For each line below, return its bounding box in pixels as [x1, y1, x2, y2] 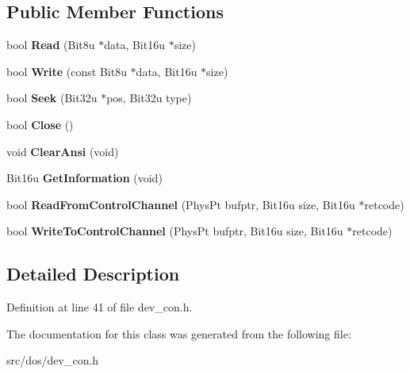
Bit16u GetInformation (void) [6, 170, 163, 186]
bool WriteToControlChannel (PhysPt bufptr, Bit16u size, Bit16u [6, 223, 343, 239]
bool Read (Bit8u [6, 36, 95, 53]
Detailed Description [6, 261, 180, 286]
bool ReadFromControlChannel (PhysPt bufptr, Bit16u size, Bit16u [6, 196, 355, 212]
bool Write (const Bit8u [6, 63, 127, 79]
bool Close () [6, 116, 74, 132]
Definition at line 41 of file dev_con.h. [6, 299, 193, 315]
